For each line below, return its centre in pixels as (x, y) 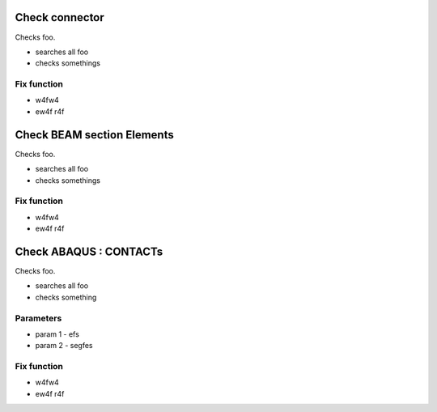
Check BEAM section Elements (94, 135)
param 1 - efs (57, 334)
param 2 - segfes (64, 346)
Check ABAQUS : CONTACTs (89, 251)
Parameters (38, 318)
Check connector (59, 17)
